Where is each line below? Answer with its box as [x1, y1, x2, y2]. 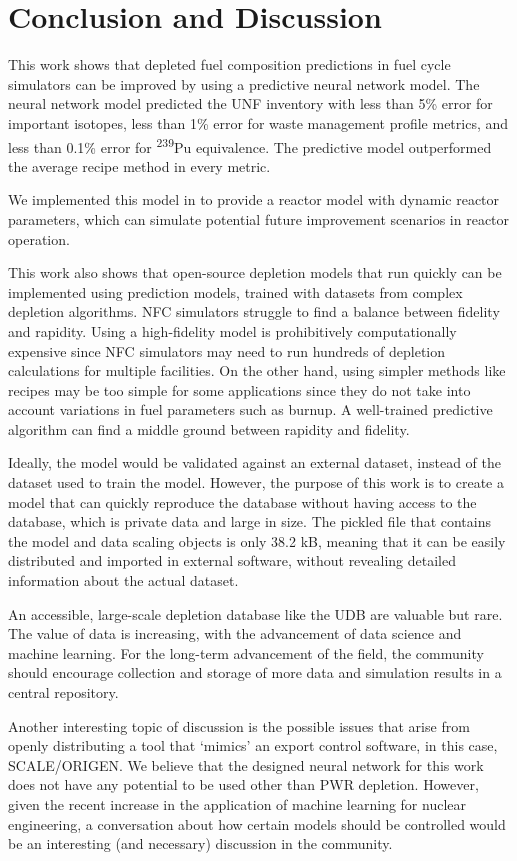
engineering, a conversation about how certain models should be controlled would [8, 813, 506, 834]
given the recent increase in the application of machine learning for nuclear [8, 793, 466, 814]
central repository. [8, 682, 119, 702]
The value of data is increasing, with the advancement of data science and [8, 623, 462, 644]
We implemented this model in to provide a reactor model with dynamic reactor [8, 189, 500, 210]
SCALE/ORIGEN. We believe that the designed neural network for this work [8, 754, 484, 775]
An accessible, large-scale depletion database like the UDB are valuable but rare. [8, 603, 503, 624]
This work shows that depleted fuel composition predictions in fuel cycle [8, 54, 451, 75]
